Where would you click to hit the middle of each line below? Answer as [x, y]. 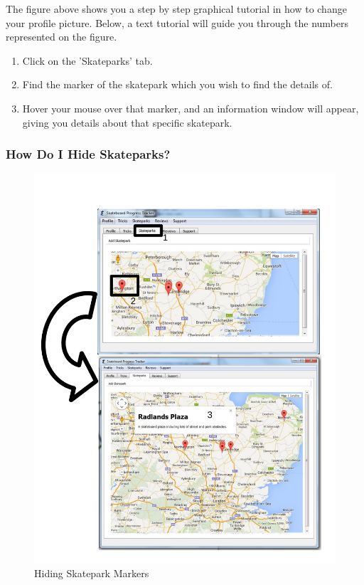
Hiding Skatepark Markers [92, 573]
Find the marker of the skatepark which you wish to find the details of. [177, 84]
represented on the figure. [61, 37]
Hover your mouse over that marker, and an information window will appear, [191, 108]
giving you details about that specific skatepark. [127, 122]
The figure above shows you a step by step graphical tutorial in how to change [176, 9]
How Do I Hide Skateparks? [88, 154]
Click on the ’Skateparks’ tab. [87, 60]
